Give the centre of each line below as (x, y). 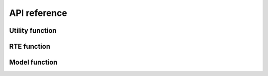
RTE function (30, 46)
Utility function (33, 31)
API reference (38, 13)
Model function (33, 62)
